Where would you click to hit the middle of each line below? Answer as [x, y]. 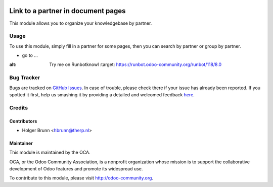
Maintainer [21, 143]
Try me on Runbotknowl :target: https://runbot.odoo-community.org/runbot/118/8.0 [135, 65]
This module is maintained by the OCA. [50, 152]
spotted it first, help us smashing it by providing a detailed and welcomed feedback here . [102, 95]
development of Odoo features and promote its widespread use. [76, 169]
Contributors [23, 121]
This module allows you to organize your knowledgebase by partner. [81, 23]
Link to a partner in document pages [67, 11]
